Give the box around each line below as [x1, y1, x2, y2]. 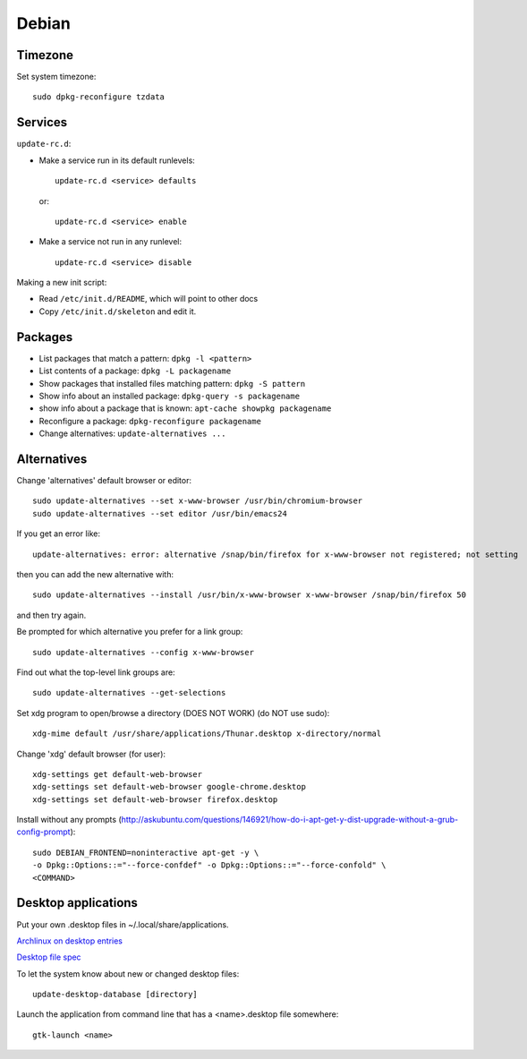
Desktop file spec [16, 952, 81, 962]
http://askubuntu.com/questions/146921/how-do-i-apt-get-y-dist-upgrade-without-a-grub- [121, 815, 459, 825]
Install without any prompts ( [16, 815, 122, 825]
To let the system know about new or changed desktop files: [16, 968, 240, 979]
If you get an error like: [16, 528, 101, 539]
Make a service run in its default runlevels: [38, 155, 196, 166]
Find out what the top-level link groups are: [16, 667, 175, 678]
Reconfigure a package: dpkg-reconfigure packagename [38, 415, 261, 426]
